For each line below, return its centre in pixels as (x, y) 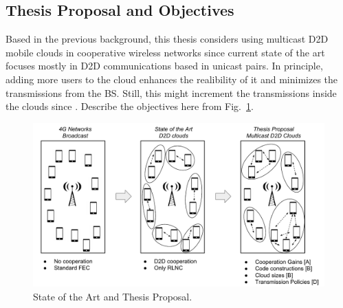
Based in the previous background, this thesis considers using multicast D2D (167, 39)
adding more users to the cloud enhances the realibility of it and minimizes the (172, 79)
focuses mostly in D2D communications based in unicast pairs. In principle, (164, 66)
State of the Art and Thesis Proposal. (113, 296)
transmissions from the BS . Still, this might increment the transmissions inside (171, 92)
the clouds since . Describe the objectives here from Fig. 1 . (130, 106)
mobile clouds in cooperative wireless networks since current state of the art (165, 52)
